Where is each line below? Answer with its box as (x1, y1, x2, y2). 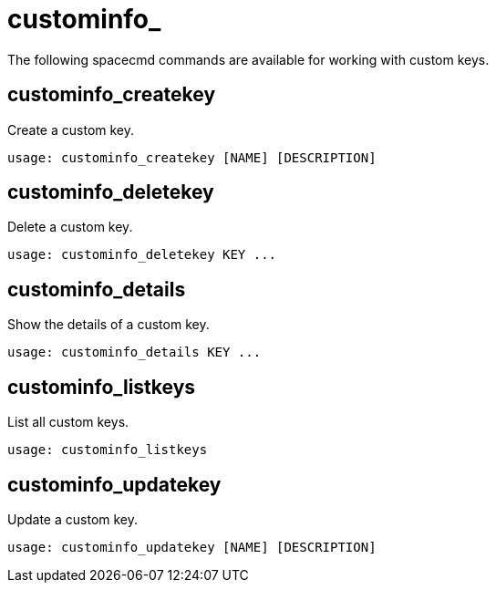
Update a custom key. (7, 511, 139, 527)
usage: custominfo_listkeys (7, 442, 208, 458)
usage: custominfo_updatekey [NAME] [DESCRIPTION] (7, 539, 377, 554)
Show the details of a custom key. (7, 316, 210, 333)
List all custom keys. (7, 414, 129, 430)
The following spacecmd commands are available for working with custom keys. (7, 51, 490, 67)
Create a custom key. (7, 121, 135, 138)
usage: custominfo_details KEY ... (7, 345, 262, 360)
